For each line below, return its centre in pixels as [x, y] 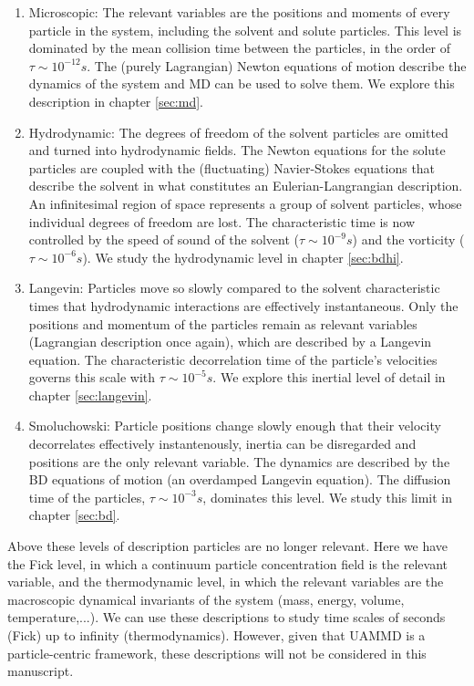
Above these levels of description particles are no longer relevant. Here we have [228, 546]
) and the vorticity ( [408, 239]
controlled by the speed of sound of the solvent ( [164, 239]
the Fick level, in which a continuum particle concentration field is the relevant [227, 563]
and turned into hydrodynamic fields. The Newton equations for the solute [237, 150]
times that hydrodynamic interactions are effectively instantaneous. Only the [243, 305]
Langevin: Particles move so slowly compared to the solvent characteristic [234, 288]
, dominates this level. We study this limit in [328, 497]
